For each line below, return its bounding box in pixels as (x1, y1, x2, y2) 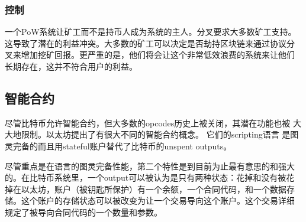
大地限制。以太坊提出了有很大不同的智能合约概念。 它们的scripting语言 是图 (5, 128, 299, 141)
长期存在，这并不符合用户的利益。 (5, 60, 137, 72)
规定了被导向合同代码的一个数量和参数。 (5, 205, 162, 218)
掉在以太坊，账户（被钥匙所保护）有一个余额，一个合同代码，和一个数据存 (5, 182, 295, 195)
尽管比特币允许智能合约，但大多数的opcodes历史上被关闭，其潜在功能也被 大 (5, 116, 301, 129)
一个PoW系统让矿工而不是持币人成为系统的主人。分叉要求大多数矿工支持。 (5, 25, 297, 38)
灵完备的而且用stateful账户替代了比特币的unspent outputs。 (5, 139, 232, 152)
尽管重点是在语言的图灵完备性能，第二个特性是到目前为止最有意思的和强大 (5, 159, 295, 172)
